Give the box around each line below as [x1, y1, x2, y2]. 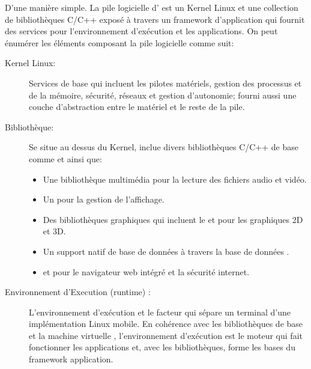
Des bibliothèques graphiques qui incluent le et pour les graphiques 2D [43, 213, 303, 225]
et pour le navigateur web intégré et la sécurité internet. [43, 265, 250, 278]
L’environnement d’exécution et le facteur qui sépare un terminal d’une [29, 305, 291, 318]
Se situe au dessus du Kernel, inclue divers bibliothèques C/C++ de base [29, 141, 298, 153]
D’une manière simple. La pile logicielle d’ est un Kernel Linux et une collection [5, 1, 298, 13]
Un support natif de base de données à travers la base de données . [43, 245, 289, 257]
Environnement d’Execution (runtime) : [5, 285, 151, 298]
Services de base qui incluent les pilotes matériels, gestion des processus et [29, 76, 302, 89]
